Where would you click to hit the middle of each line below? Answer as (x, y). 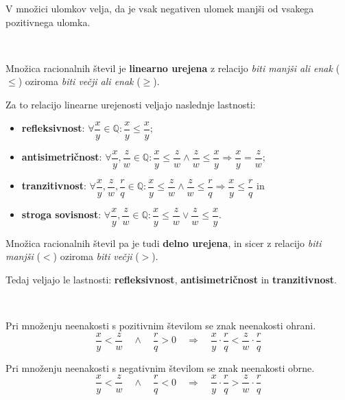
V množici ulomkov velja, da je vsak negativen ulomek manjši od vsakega (160, 8)
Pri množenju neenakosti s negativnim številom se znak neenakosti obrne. (160, 367)
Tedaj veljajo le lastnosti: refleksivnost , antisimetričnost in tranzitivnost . (171, 279)
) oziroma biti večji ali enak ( (79, 81)
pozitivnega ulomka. (48, 22)
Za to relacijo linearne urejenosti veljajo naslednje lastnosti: (131, 104)
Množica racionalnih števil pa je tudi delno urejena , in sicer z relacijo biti (164, 243)
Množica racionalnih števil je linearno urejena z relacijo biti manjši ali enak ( (173, 68)
